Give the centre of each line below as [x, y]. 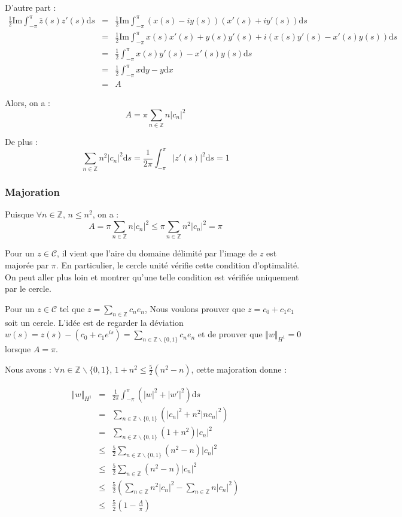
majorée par [27, 265]
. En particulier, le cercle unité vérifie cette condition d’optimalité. [178, 265]
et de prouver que [230, 334]
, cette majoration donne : [239, 369]
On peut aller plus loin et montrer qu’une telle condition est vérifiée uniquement [152, 276]
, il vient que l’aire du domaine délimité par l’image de [157, 253]
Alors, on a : [28, 102]
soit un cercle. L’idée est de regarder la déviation [94, 322]
